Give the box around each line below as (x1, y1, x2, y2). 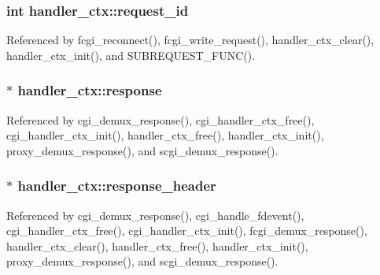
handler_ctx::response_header (17, 176, 216, 195)
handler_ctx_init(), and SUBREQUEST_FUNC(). (6, 46, 256, 63)
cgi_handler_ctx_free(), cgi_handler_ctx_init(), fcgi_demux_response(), (6, 222, 367, 239)
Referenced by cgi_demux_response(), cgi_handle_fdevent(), (6, 206, 304, 223)
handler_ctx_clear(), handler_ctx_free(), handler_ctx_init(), (6, 237, 308, 254)
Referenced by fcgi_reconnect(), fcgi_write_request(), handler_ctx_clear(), (6, 32, 374, 48)
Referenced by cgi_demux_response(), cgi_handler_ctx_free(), (6, 111, 315, 128)
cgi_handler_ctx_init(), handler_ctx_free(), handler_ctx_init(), (6, 127, 324, 143)
